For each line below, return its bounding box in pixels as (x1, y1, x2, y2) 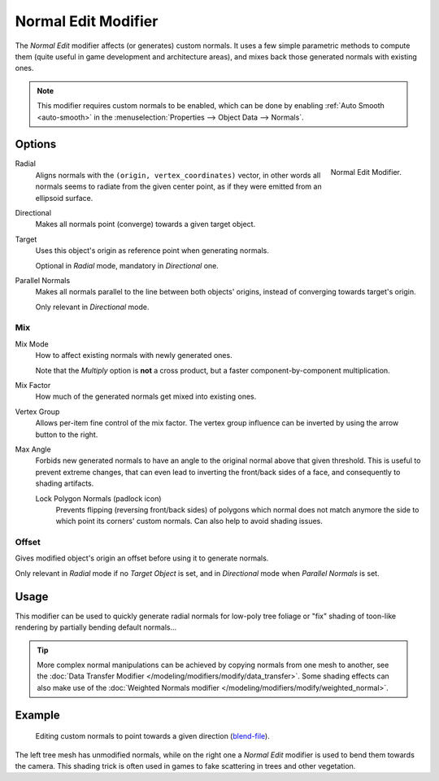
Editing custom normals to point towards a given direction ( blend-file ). (35, 731, 270, 741)
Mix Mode (15, 338, 49, 349)
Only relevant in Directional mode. (35, 302, 150, 312)
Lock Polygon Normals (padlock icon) (35, 493, 162, 504)
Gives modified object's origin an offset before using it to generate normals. (15, 553, 269, 563)
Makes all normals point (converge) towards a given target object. (35, 220, 256, 229)
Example (15, 708, 60, 722)
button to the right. (35, 430, 98, 439)
